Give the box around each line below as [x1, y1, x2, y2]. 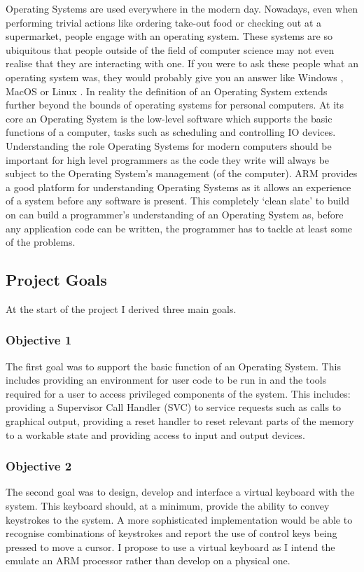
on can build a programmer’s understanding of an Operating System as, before [6, 207, 344, 221]
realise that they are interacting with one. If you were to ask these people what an [6, 56, 358, 71]
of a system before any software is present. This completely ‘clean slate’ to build [6, 193, 349, 208]
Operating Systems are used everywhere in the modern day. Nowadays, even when [6, 1, 358, 15]
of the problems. [6, 235, 76, 249]
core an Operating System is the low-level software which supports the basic [6, 111, 332, 125]
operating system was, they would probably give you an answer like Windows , [6, 69, 344, 84]
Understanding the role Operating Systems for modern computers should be [6, 138, 332, 153]
